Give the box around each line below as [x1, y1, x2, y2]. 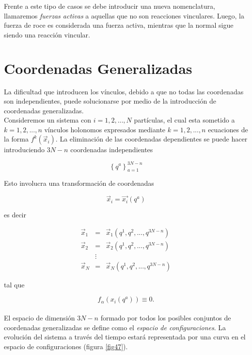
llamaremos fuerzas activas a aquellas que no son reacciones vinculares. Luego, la [4, 10, 244, 20]
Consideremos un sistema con [4, 115, 91, 125]
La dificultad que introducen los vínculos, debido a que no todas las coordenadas [4, 86, 244, 96]
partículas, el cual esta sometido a [134, 115, 235, 125]
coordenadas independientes [70, 144, 153, 155]
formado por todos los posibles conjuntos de [100, 313, 231, 323]
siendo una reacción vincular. [4, 29, 90, 39]
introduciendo [4, 144, 45, 155]
